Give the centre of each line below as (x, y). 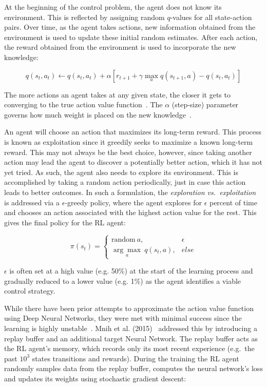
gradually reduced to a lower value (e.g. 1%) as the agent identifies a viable (123, 280)
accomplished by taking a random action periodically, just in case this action (125, 182)
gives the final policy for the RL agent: (65, 222)
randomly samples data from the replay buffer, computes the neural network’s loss (133, 368)
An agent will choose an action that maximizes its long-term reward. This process (133, 132)
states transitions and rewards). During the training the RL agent (136, 358)
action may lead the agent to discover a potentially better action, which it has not (133, 162)
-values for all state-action (211, 17)
